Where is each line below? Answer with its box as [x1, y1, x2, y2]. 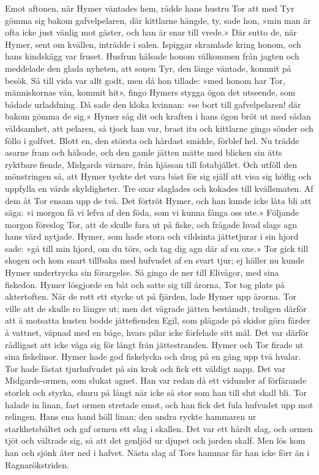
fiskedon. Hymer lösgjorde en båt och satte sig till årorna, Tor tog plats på [5, 278, 285, 291]
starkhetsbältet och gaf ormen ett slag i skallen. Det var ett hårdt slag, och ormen [5, 422, 313, 435]
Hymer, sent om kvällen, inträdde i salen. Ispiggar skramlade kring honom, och [5, 37, 301, 50]
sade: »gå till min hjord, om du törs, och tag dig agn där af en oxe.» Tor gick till [5, 241, 309, 254]
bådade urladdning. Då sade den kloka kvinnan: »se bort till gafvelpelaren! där [5, 97, 301, 110]
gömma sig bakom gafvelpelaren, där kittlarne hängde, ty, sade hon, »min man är [5, 13, 311, 26]
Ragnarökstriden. [5, 458, 69, 471]
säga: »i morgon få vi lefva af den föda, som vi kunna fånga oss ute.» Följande [5, 206, 299, 219]
